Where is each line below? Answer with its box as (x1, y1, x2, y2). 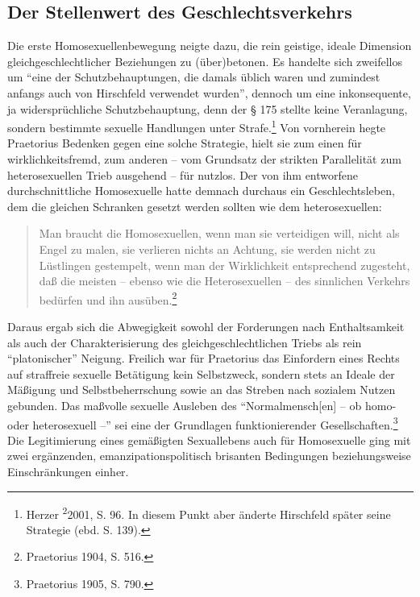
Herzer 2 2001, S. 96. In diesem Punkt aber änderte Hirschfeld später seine (26, 503, 391, 522)
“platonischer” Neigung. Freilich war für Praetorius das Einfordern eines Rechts (7, 350, 400, 367)
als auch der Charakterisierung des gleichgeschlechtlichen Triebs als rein (7, 334, 362, 350)
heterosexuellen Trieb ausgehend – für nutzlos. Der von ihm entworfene (7, 166, 359, 183)
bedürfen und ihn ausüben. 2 (39, 288, 177, 308)
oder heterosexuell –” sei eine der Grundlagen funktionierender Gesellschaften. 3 (7, 413, 398, 433)
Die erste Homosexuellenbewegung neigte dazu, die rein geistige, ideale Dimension (7, 37, 412, 54)
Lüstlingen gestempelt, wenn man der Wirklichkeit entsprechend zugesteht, (39, 256, 410, 273)
